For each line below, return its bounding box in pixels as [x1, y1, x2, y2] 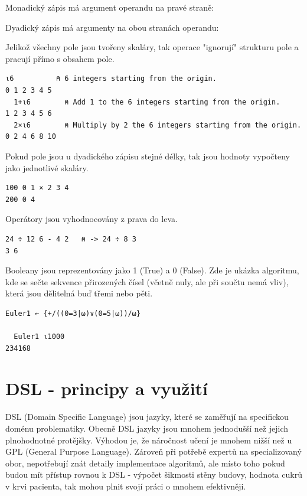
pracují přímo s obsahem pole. [5, 52, 115, 64]
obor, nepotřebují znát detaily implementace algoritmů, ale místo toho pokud [5, 456, 285, 469]
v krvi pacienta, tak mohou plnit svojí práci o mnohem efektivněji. [5, 479, 246, 492]
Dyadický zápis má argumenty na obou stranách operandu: [5, 21, 219, 33]
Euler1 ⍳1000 [14, 332, 65, 341]
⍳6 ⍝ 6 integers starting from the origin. [5, 74, 217, 83]
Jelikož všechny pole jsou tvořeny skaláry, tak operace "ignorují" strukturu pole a [5, 41, 299, 53]
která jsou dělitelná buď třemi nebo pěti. [5, 287, 153, 299]
